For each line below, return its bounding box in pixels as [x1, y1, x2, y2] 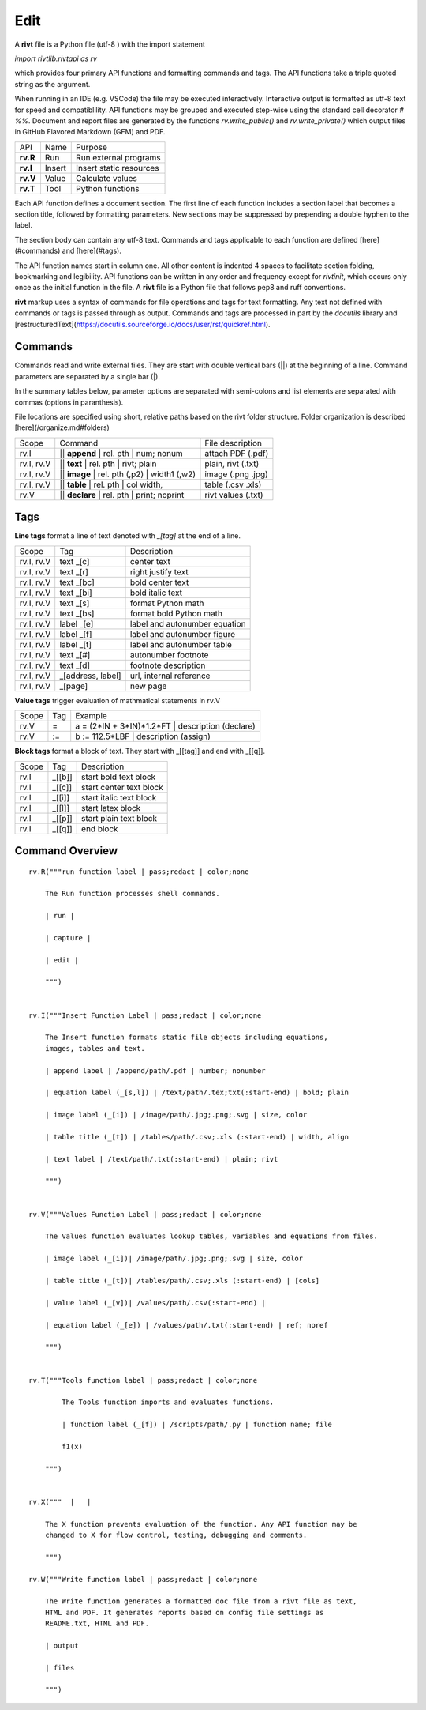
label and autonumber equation [129, 618, 246, 629]
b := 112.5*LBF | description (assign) [75, 731, 211, 742]
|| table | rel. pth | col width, [59, 479, 163, 490]
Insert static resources [76, 162, 159, 173]
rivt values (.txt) [204, 489, 263, 500]
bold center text [129, 577, 189, 588]
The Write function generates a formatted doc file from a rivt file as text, [44, 1597, 357, 1606]
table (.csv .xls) [204, 479, 262, 490]
